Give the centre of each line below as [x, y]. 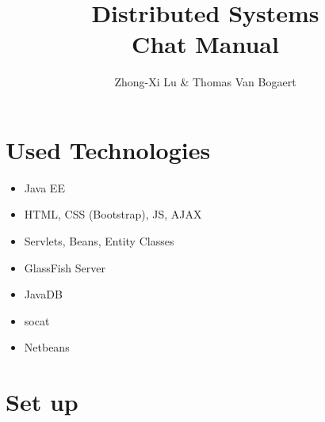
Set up [42, 402]
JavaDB [43, 294]
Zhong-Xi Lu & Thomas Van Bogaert [205, 82]
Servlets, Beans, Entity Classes [99, 241]
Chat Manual [205, 44]
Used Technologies [108, 149]
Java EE [44, 187]
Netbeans [47, 347]
